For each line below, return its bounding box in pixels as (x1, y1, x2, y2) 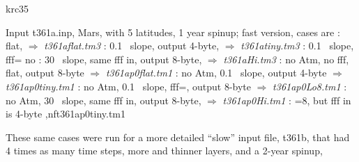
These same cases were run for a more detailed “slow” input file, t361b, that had (6, 129, 350, 144)
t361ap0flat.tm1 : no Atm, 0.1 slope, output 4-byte (105, 65, 327, 80)
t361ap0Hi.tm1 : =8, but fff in (222, 92, 351, 107)
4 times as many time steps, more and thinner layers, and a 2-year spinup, (6, 143, 323, 158)
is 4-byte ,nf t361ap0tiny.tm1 (6, 106, 126, 121)
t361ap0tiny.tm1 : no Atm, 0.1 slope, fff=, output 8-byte (6, 79, 251, 93)
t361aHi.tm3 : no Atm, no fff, (223, 51, 349, 66)
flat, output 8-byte (6, 65, 84, 80)
